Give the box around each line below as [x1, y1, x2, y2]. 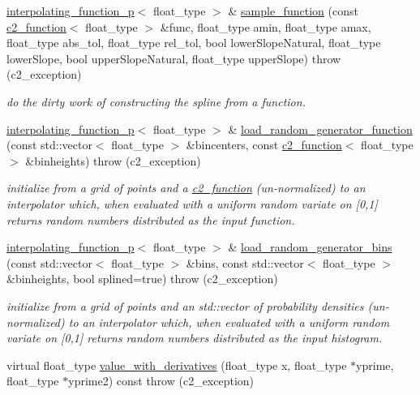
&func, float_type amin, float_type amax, [160, 18, 371, 35]
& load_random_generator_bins [228, 238, 392, 255]
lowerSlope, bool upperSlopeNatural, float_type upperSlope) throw [6, 49, 341, 67]
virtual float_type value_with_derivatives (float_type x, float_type [6, 356, 347, 373]
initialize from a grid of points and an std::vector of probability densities [6, 297, 364, 314]
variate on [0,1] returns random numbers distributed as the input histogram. [6, 329, 383, 346]
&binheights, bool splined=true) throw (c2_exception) [6, 270, 278, 287]
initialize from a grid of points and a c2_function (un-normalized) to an [6, 179, 366, 196]
